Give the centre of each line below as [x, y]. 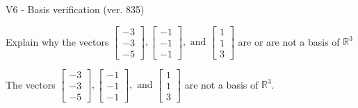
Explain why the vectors [57, 41]
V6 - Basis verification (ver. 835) [75, 9]
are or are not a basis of [289, 41]
